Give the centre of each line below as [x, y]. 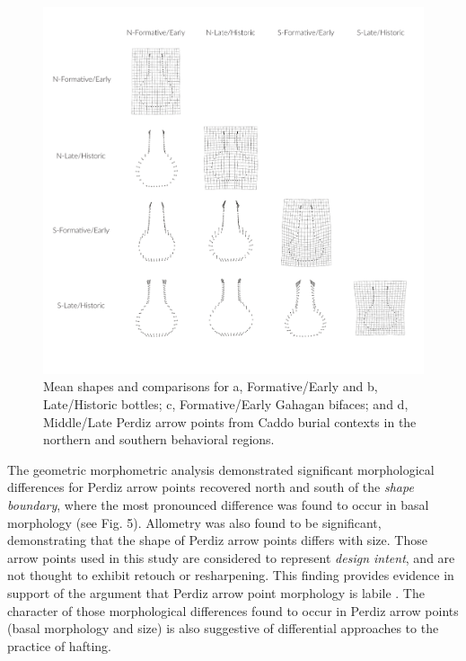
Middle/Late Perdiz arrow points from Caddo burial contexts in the [230, 421]
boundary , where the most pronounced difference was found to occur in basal [218, 504]
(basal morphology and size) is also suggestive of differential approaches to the [223, 628]
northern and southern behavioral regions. [159, 439]
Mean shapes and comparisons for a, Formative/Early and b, [211, 386]
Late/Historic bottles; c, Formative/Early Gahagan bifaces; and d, [226, 404]
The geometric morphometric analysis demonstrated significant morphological [221, 469]
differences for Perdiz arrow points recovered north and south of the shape [211, 487]
